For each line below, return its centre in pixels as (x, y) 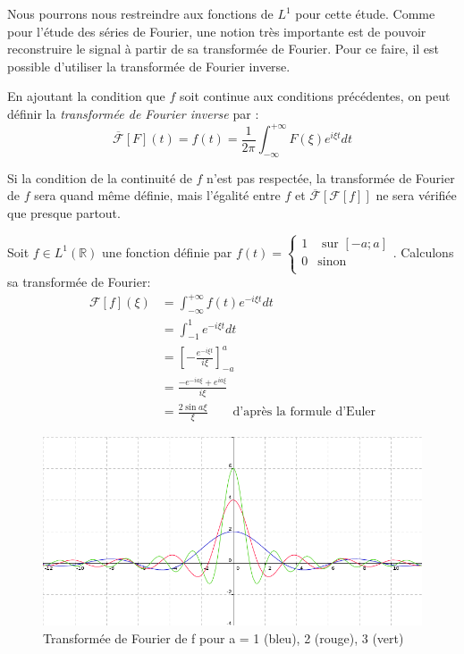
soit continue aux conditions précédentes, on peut (315, 96)
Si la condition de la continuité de (100, 177)
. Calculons (423, 252)
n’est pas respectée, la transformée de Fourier (331, 177)
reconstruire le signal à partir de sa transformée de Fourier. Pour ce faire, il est (224, 49)
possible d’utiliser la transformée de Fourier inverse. (149, 66)
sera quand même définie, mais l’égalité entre (157, 195)
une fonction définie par (167, 252)
